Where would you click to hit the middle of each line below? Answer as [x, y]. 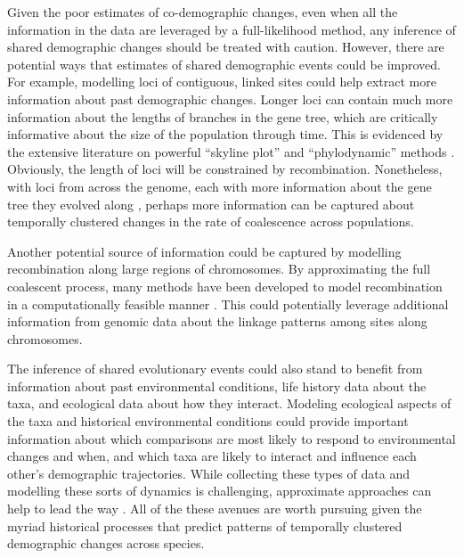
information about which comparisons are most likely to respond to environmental [232, 438]
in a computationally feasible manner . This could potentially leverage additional [228, 304]
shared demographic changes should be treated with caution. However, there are [226, 47]
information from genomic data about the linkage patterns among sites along [217, 321]
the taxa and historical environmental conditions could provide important [208, 421]
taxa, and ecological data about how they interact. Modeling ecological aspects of [229, 403]
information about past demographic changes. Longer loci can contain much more [230, 98]
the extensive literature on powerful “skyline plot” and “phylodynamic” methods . [231, 151]
